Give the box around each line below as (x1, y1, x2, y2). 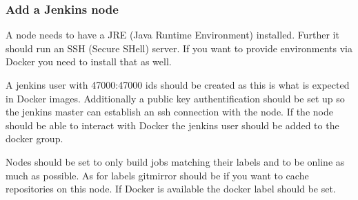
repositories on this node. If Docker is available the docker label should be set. (6, 181, 336, 196)
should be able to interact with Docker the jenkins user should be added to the (6, 118, 339, 132)
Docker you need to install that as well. (6, 54, 172, 69)
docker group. (6, 131, 63, 146)
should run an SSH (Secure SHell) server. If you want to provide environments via (6, 41, 352, 55)
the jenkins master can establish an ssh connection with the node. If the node (6, 104, 333, 119)
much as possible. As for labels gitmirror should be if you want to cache (6, 168, 309, 182)
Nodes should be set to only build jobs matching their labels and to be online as (6, 154, 345, 168)
